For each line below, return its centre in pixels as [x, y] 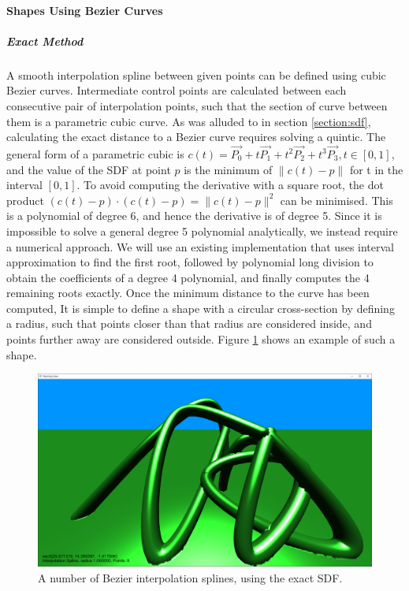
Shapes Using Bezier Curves [85, 10]
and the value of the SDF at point [89, 169]
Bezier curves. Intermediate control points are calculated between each [177, 90]
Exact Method [45, 41]
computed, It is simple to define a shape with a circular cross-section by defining [201, 308]
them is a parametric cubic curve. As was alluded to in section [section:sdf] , [189, 121]
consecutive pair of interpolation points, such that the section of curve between [197, 105]
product [25, 200]
